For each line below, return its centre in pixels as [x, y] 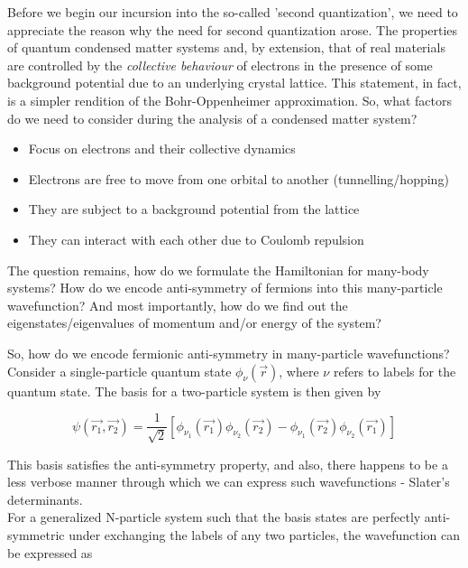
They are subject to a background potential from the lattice [194, 209]
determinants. [45, 499]
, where [299, 371]
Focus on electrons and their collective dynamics [162, 149]
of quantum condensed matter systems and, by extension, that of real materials [226, 47]
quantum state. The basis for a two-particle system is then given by [194, 391]
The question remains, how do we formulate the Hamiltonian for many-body [218, 270]
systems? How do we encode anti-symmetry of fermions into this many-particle [225, 288]
